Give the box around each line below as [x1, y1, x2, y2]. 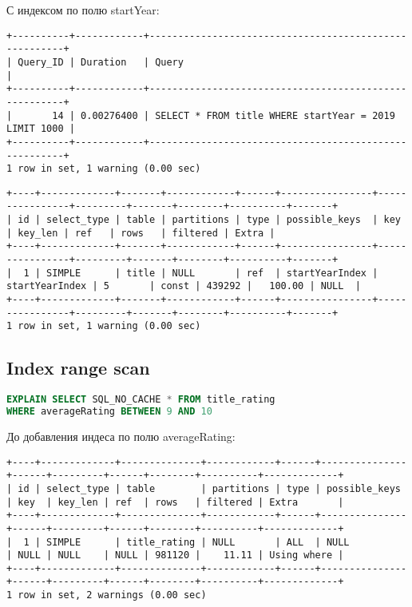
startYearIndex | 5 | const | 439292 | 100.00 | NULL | [6, 280, 361, 292]
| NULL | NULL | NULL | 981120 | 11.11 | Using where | [6, 549, 344, 561]
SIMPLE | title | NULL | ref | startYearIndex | [46, 267, 378, 279]
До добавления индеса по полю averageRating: [6, 427, 236, 444]
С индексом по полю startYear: [6, 2, 160, 18]
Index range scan [6, 355, 150, 380]
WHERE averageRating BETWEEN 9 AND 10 [6, 406, 212, 418]
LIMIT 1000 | [6, 123, 75, 135]
